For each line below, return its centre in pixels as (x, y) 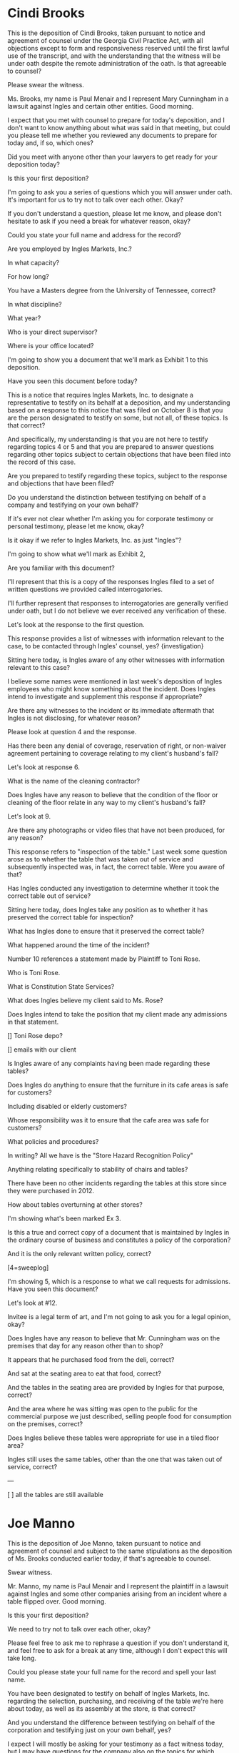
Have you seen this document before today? (72, 381)
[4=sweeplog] (28, 1268)
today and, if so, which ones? (51, 143)
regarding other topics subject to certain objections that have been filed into (119, 454)
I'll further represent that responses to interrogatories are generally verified (118, 603)
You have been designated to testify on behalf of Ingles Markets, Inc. (109, 1693)
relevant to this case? (39, 667)
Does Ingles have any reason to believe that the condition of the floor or (113, 794)
